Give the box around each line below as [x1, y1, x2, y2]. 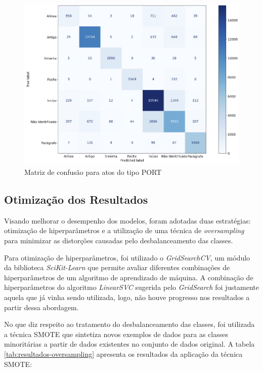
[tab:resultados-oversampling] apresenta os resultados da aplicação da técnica [4, 348, 243, 359]
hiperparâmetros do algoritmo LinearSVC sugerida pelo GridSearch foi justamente [4, 282, 259, 292]
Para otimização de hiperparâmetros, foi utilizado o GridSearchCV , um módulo [4, 252, 250, 263]
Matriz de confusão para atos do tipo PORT [24, 166, 162, 177]
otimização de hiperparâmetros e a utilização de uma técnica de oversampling [4, 225, 244, 236]
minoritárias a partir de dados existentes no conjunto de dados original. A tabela [4, 339, 255, 349]
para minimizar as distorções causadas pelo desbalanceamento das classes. [4, 235, 233, 245]
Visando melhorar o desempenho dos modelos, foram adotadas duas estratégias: [4, 215, 251, 226]
